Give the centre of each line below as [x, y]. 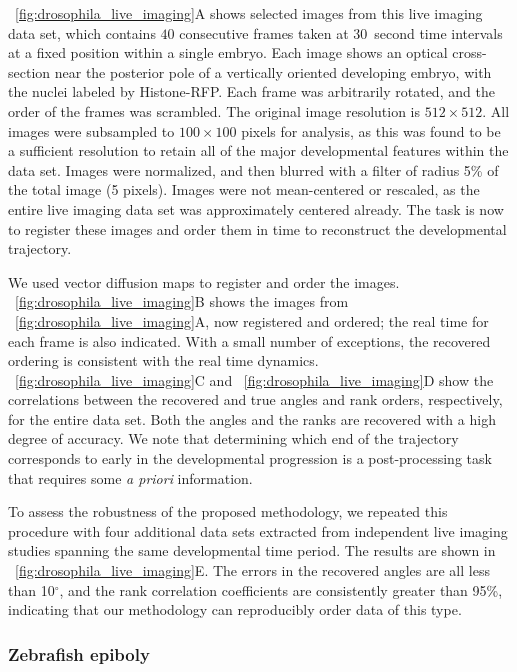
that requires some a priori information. [130, 477]
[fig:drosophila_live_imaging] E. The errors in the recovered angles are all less [252, 570]
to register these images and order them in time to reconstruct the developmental [257, 228]
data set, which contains [82, 32]
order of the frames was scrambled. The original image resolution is [214, 110]
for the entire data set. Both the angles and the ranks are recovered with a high [252, 418]
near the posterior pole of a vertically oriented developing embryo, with [273, 71]
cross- [469, 52]
